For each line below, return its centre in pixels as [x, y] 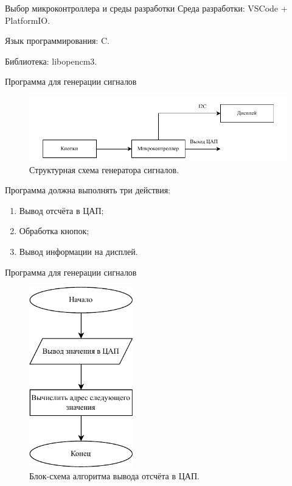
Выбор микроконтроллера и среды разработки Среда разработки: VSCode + [146, 8]
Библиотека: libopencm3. [51, 61]
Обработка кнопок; [54, 231]
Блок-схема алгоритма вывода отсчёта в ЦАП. [114, 475]
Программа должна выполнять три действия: [88, 190]
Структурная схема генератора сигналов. [104, 169]
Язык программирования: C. [57, 41]
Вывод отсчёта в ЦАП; [61, 210]
